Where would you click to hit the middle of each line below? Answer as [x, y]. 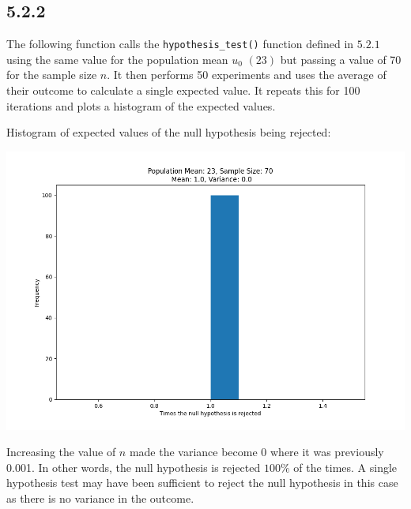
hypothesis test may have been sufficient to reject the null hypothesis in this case [202, 483]
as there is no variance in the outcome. [100, 498]
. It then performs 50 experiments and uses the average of [247, 75]
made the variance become [193, 452]
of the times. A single [345, 467]
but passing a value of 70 [341, 59]
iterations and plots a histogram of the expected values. [141, 105]
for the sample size [52, 75]
